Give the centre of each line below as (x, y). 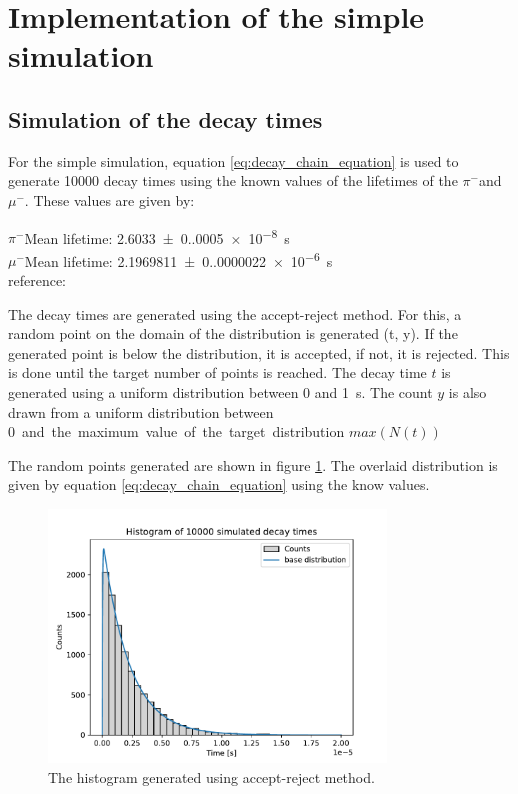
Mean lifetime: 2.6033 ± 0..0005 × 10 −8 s (157, 236)
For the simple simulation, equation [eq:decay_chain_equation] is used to (233, 160)
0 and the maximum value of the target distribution (176, 431)
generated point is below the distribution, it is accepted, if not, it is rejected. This (259, 352)
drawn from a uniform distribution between (141, 411)
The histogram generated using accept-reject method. (211, 776)
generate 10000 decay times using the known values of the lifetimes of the (233, 180)
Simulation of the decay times (165, 118)
